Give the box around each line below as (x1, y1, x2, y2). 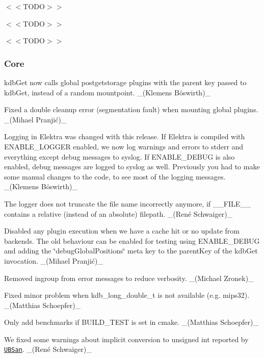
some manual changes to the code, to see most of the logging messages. (4, 171, 226, 182)
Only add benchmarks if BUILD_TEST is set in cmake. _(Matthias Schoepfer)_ (4, 317, 258, 327)
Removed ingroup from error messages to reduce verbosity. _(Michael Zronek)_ (4, 272, 254, 283)
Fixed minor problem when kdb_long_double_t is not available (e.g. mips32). (4, 290, 250, 300)
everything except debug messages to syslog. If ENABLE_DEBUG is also (4, 151, 235, 162)
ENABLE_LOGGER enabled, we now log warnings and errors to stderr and (4, 141, 244, 151)
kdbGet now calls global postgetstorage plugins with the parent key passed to (4, 77, 247, 87)
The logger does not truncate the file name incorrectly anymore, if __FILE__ (4, 198, 251, 209)
